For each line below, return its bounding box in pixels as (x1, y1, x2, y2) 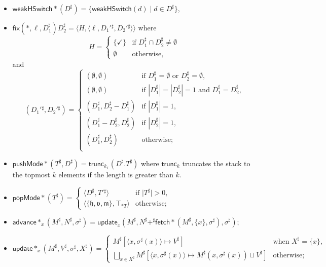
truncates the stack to (182, 158, 250, 168)
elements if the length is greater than (58, 169, 173, 179)
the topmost (12, 169, 50, 179)
